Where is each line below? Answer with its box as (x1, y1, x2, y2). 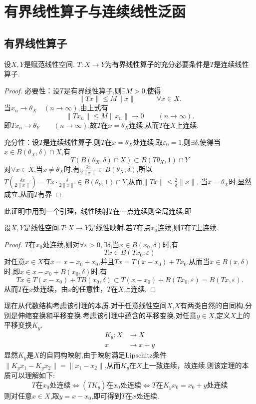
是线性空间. (23, 222, 61, 233)
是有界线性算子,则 (63, 85, 122, 95)
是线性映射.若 (88, 222, 133, 233)
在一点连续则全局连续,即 (113, 205, 192, 216)
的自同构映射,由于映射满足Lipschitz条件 (39, 350, 167, 360)
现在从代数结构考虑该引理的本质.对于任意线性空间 (4, 300, 167, 311)
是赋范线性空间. (23, 58, 75, 69)
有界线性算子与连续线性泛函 (4, 1, 186, 21)
